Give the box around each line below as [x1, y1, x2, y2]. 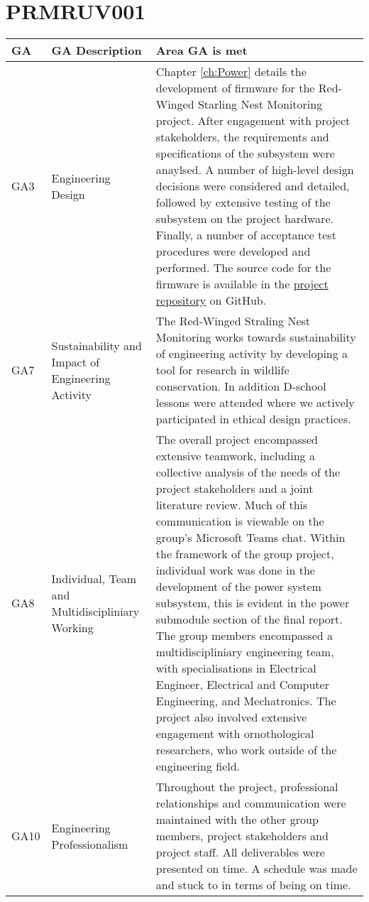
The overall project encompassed [155, 431, 319, 448]
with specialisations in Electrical [155, 660, 316, 677]
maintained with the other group [155, 811, 319, 828]
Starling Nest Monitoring [197, 96, 323, 113]
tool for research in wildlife [155, 362, 290, 379]
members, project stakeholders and [155, 827, 329, 844]
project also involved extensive [155, 709, 307, 726]
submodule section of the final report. [155, 611, 343, 628]
